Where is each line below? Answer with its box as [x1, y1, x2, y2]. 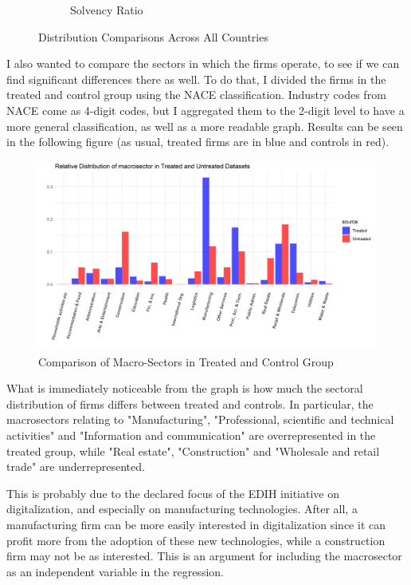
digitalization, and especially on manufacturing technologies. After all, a [6, 500, 358, 517]
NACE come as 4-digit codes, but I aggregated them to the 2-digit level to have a [6, 101, 405, 118]
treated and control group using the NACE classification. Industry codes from [6, 86, 386, 103]
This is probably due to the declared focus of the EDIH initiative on [6, 484, 339, 501]
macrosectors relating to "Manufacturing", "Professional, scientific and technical [6, 411, 394, 428]
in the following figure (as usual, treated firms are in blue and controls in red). [6, 133, 389, 150]
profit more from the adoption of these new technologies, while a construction [6, 532, 386, 548]
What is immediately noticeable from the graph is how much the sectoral [6, 380, 363, 397]
